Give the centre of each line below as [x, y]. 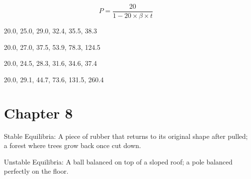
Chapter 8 [39, 112]
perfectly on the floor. [36, 171]
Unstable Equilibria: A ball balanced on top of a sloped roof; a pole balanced [118, 161]
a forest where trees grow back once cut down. [72, 145]
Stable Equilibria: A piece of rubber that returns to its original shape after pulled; [126, 136]
